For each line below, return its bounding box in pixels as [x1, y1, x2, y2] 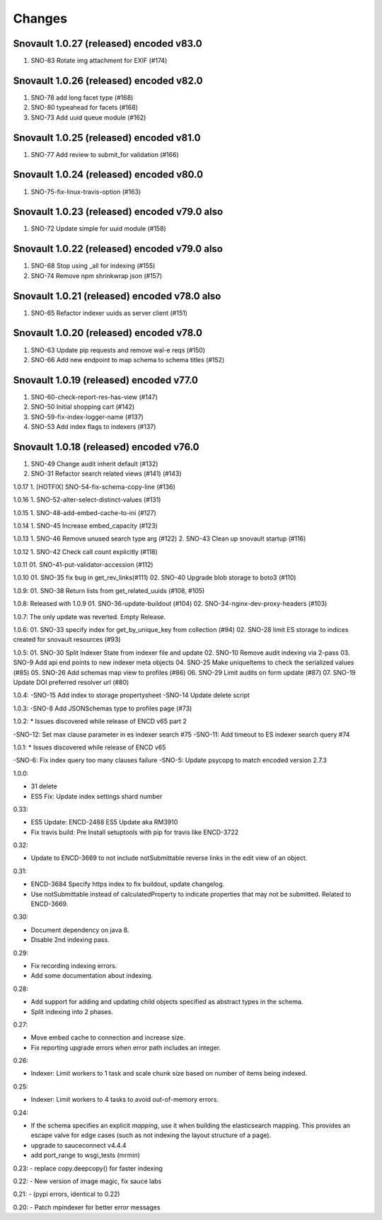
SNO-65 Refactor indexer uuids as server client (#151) [30, 309, 187, 317]
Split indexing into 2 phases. [30, 1007, 113, 1015]
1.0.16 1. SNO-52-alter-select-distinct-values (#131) [13, 495, 161, 504]
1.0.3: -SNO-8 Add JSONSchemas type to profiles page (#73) [13, 704, 192, 713]
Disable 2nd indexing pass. [30, 936, 110, 944]
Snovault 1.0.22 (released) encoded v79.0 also [13, 243, 223, 255]
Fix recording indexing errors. [30, 961, 117, 969]
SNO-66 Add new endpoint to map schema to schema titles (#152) [30, 355, 225, 364]
